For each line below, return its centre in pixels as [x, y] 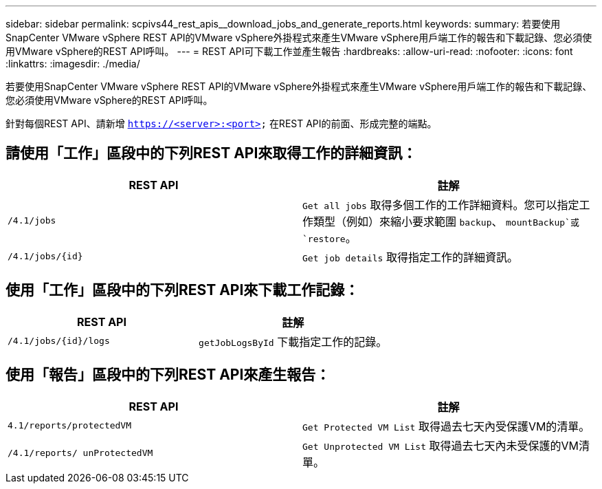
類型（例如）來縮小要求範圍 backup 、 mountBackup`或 [446, 221]
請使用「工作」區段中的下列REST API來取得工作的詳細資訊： [211, 153]
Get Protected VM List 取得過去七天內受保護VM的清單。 [446, 426]
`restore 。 [330, 238]
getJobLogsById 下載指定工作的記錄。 [293, 341]
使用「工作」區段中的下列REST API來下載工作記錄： [182, 290]
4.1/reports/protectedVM [70, 426]
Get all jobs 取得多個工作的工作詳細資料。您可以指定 [441, 205]
